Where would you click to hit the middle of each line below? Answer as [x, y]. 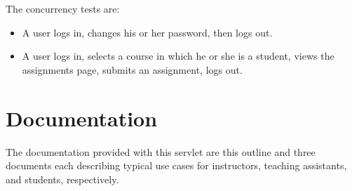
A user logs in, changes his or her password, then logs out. [147, 32]
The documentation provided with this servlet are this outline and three [161, 151]
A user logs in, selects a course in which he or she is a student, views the [178, 56]
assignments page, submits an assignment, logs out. [132, 69]
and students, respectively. [62, 179]
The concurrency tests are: [63, 8]
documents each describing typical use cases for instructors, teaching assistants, [176, 165]
